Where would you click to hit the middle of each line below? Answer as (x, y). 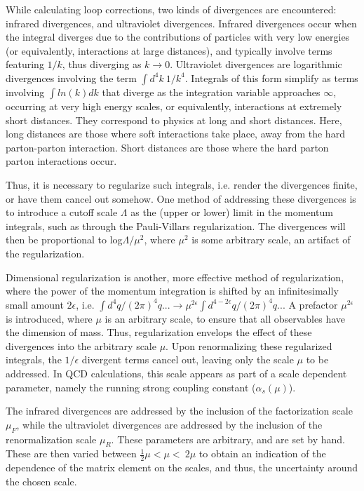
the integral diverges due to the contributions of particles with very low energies (178, 37)
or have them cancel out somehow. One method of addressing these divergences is (181, 198)
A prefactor (313, 304)
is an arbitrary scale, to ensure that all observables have (225, 318)
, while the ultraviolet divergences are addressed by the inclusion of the (169, 424)
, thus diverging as (102, 64)
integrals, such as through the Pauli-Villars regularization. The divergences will (176, 226)
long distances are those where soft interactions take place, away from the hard (175, 134)
